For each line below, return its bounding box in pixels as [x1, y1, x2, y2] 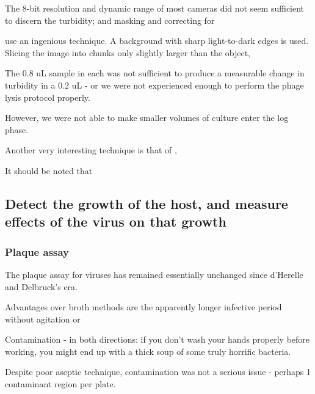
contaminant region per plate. [5, 378, 116, 390]
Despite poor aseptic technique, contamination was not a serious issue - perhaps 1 [5, 365, 311, 378]
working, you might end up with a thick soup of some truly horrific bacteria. [5, 345, 291, 357]
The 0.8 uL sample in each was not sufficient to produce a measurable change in [5, 67, 305, 79]
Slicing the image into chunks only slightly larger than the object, [5, 46, 250, 59]
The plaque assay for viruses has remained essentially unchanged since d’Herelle [5, 268, 303, 280]
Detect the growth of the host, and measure [5, 194, 288, 213]
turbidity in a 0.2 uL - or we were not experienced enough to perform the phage [5, 78, 304, 91]
